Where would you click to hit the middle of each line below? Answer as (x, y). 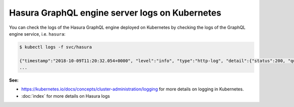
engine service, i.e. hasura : (37, 34)
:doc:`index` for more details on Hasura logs (66, 96)
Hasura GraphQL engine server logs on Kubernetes (115, 13)
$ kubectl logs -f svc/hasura (56, 47)
